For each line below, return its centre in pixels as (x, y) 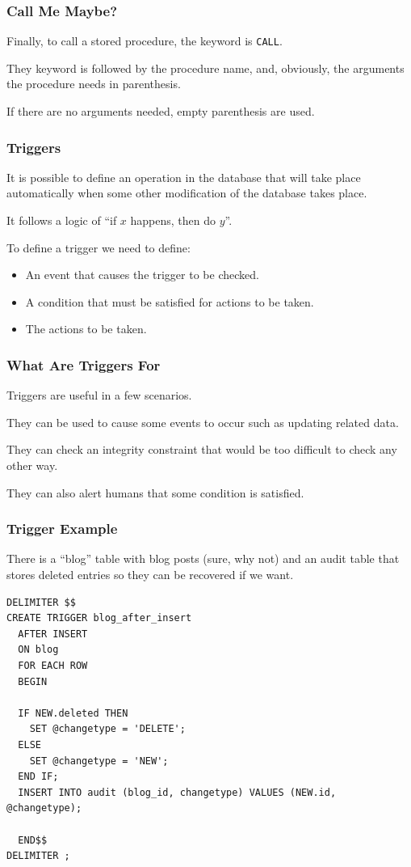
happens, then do (173, 220)
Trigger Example (62, 529)
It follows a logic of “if (62, 220)
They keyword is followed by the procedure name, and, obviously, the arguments (205, 68)
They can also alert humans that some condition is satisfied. (155, 492)
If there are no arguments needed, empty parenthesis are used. (161, 111)
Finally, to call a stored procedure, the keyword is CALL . (145, 41)
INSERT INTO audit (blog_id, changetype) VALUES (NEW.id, (177, 792)
